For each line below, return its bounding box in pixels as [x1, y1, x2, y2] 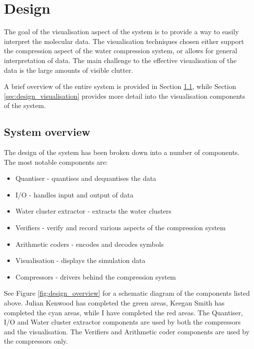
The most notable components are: [4, 156, 108, 167]
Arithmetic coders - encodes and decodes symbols [15, 239, 164, 249]
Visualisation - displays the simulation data [15, 255, 146, 265]
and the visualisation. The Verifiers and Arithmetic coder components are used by [4, 326, 250, 336]
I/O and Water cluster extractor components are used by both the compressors [4, 317, 241, 327]
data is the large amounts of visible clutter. [4, 65, 133, 75]
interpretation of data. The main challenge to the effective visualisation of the [4, 55, 237, 65]
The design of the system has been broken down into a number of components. [4, 147, 240, 157]
